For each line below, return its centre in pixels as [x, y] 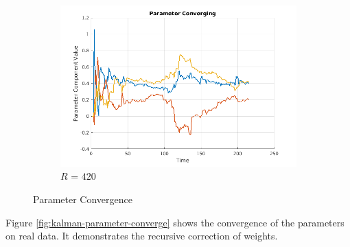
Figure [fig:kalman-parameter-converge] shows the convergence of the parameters [175, 222]
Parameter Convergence [83, 199]
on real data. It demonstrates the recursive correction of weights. [142, 236]
